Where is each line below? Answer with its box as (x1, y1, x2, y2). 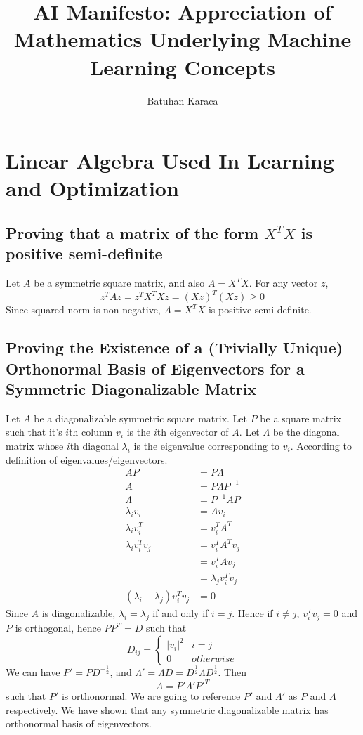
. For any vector (249, 275, 318, 290)
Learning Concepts (89, 52, 276, 81)
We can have (6, 664, 60, 679)
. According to (290, 438, 352, 453)
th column (69, 424, 113, 439)
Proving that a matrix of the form (6, 221, 259, 243)
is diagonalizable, (41, 606, 116, 620)
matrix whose (6, 438, 64, 453)
